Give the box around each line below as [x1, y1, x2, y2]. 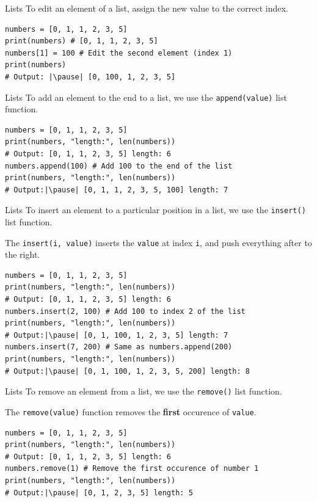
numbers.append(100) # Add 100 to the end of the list [5, 161, 233, 170]
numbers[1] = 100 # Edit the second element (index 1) [5, 48, 233, 57]
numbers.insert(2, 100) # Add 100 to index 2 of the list [5, 307, 246, 316]
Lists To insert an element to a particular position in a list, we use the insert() [5, 203, 306, 216]
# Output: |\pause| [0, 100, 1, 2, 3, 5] [5, 72, 176, 81]
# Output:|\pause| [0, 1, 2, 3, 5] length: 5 [5, 488, 193, 497]
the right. [5, 248, 40, 261]
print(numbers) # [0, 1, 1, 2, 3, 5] [5, 37, 158, 46]
